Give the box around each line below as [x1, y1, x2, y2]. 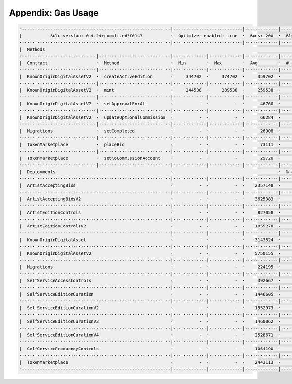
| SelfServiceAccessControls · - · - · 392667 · [19, 278, 281, 283]
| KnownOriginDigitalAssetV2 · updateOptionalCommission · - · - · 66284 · [19, 115, 281, 120]
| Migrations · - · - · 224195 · [19, 264, 281, 270]
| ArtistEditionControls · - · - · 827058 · [19, 209, 281, 215]
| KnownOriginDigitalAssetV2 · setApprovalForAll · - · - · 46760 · [19, 101, 281, 106]
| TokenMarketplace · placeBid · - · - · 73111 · [19, 141, 281, 147]
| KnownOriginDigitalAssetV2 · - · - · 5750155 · [19, 251, 281, 256]
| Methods [19, 47, 45, 52]
